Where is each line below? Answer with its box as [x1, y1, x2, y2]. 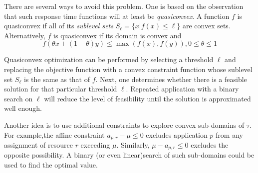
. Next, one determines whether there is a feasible [95, 74, 247, 84]
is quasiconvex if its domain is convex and [53, 30, 182, 40]
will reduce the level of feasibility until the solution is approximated [44, 93, 251, 103]
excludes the [191, 139, 229, 150]
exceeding [80, 139, 110, 150]
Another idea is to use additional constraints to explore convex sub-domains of [4, 119, 245, 130]
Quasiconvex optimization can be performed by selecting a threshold [4, 54, 214, 65]
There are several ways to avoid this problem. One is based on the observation [4, 1, 244, 11]
